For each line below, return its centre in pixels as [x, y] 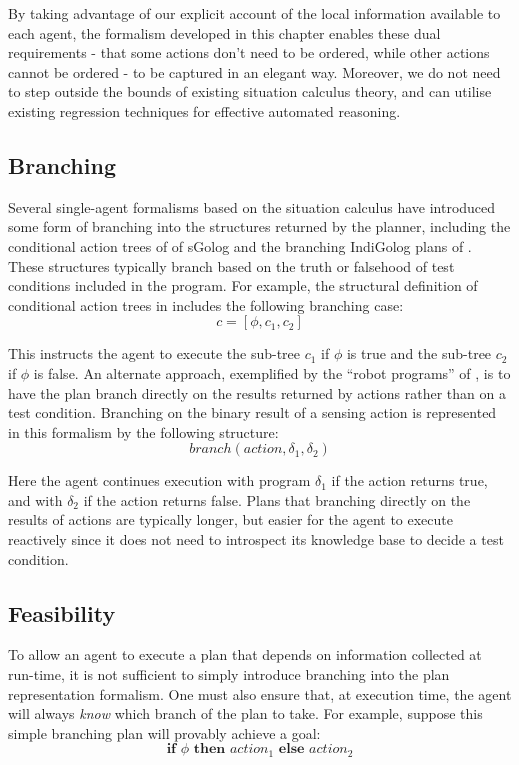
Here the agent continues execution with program [159, 480]
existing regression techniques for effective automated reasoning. [204, 110]
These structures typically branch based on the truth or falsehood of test [231, 265]
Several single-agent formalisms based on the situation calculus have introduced [252, 206]
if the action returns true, [409, 480]
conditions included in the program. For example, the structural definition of [243, 285]
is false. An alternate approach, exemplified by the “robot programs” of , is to [272, 372]
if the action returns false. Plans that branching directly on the [277, 499]
